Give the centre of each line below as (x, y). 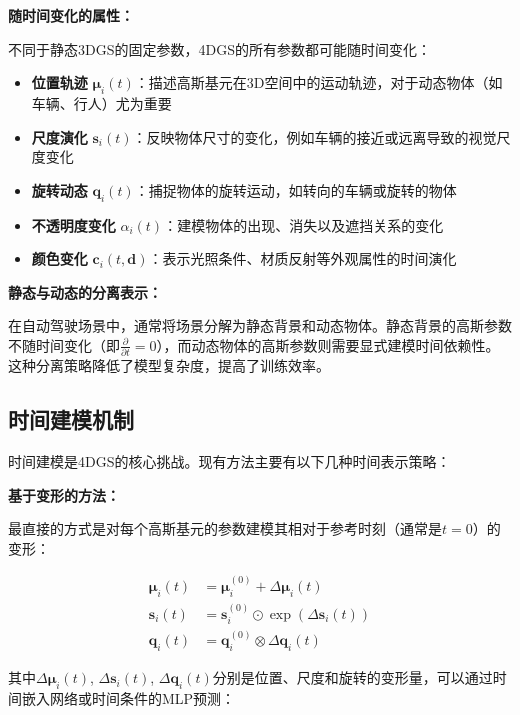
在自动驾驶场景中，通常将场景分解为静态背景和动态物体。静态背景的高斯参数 (260, 325)
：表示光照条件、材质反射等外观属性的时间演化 (302, 258)
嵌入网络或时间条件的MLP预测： (128, 698)
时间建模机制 (71, 419)
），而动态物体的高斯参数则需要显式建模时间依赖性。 (328, 344)
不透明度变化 (73, 224)
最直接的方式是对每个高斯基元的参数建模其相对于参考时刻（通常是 (225, 528)
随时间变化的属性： (71, 15)
